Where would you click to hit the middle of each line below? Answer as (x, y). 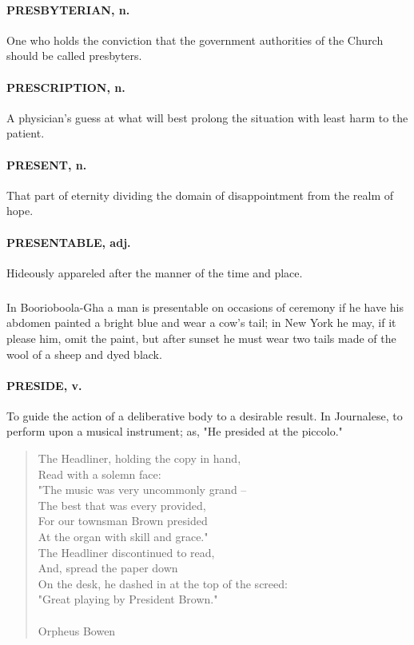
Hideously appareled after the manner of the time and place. (155, 272)
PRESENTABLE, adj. (69, 242)
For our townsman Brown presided (123, 521)
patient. (26, 133)
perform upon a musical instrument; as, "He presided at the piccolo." (175, 431)
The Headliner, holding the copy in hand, (139, 458)
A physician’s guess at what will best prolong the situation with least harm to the (207, 117)
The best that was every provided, (122, 505)
